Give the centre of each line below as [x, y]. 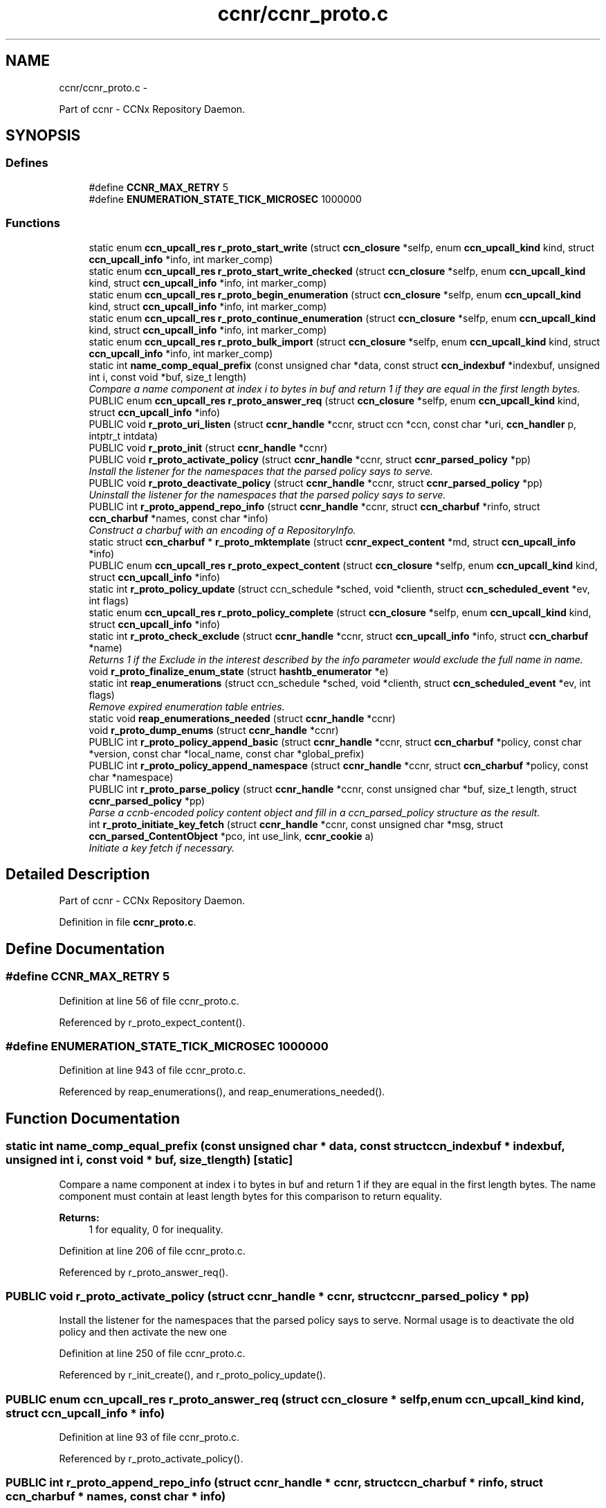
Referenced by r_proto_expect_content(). [152, 1022]
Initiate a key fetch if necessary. [162, 847]
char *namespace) [131, 777]
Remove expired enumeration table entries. [187, 706]
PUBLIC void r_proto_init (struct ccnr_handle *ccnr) [208, 447]
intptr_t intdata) [123, 436]
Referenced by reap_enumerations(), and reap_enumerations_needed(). [222, 1092]
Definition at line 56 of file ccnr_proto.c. [149, 1000]
